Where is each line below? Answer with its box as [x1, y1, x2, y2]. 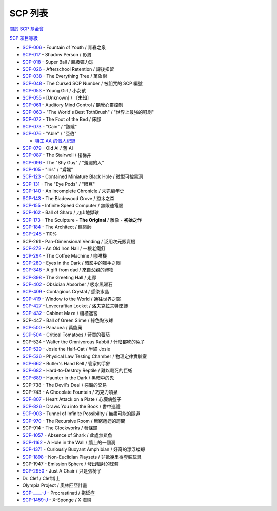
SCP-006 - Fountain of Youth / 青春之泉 [22, 44, 106, 51]
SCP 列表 [9, 8, 48, 19]
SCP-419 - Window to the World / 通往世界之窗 [22, 296, 121, 302]
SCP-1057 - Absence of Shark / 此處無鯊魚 [22, 432, 112, 438]
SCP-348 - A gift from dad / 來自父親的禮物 [22, 267, 114, 273]
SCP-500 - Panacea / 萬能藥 [22, 324, 83, 330]
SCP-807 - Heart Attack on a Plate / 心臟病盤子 [22, 396, 122, 402]
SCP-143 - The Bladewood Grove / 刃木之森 [22, 195, 115, 201]
